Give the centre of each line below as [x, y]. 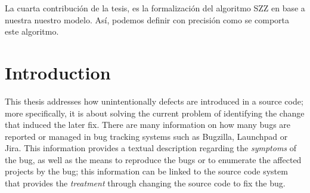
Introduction [58, 72]
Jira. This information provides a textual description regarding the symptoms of [151, 148]
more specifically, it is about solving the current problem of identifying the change [155, 113]
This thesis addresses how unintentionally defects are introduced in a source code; [154, 101]
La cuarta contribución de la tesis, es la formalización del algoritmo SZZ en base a [155, 8]
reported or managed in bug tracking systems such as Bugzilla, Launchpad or [146, 136]
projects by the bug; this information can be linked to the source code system [146, 171]
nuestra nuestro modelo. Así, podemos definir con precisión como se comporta [147, 19]
